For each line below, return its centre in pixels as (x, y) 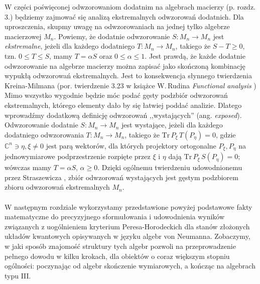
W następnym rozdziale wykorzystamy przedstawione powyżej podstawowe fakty (128, 206)
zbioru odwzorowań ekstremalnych (57, 187)
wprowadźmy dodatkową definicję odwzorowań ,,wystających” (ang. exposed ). (123, 115)
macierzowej (23, 36)
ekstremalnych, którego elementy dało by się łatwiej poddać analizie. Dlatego (123, 105)
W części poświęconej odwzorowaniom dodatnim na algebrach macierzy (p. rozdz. (130, 7)
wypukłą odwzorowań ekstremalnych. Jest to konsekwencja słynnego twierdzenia (128, 76)
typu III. (18, 275)
